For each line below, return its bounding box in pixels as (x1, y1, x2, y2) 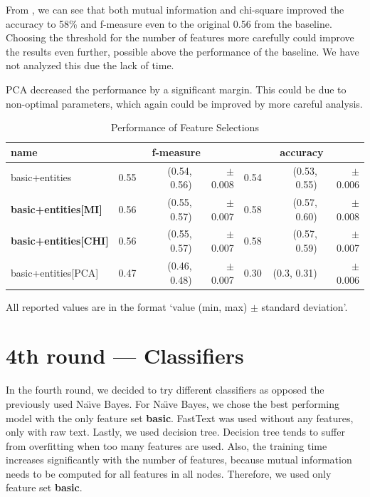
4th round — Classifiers (6, 341, 244, 370)
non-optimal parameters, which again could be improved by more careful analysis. (6, 96, 363, 111)
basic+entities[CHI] (11, 233, 109, 248)
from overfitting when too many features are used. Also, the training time (6, 438, 327, 453)
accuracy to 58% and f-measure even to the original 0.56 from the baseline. (6, 16, 332, 31)
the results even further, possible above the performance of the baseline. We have (6, 43, 359, 58)
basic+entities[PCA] (11, 265, 99, 280)
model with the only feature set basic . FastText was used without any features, (6, 410, 354, 425)
